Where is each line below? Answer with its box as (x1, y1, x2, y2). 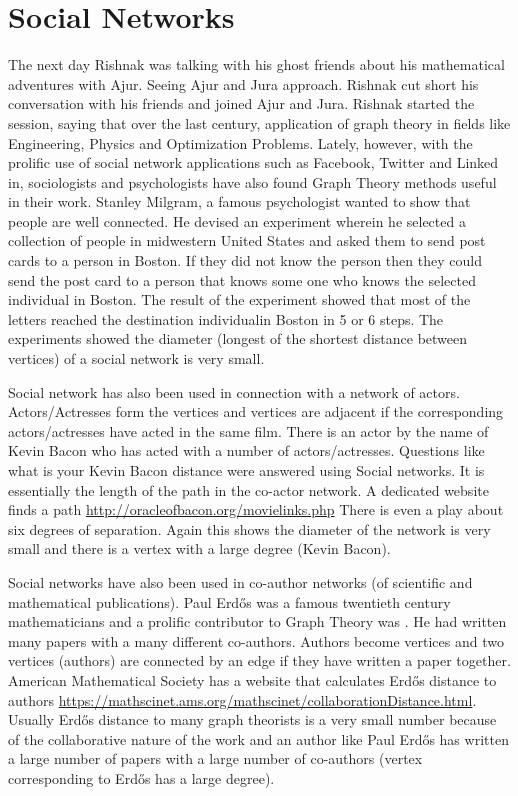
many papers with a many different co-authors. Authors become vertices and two (8, 630, 504, 651)
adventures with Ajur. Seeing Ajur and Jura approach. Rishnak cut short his (8, 73, 479, 94)
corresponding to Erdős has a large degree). (8, 767, 275, 788)
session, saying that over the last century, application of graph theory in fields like (8, 112, 511, 133)
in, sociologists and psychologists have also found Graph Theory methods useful (8, 171, 497, 192)
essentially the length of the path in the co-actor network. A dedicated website (8, 479, 489, 500)
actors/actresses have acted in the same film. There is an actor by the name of (8, 420, 489, 441)
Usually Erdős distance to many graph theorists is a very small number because (8, 709, 497, 730)
